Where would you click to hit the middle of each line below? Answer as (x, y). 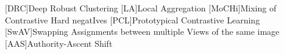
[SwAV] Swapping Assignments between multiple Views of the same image (142, 31)
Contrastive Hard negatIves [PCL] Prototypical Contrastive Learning (133, 19)
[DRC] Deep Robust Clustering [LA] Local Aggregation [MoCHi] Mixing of (141, 8)
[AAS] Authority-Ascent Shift (59, 43)
